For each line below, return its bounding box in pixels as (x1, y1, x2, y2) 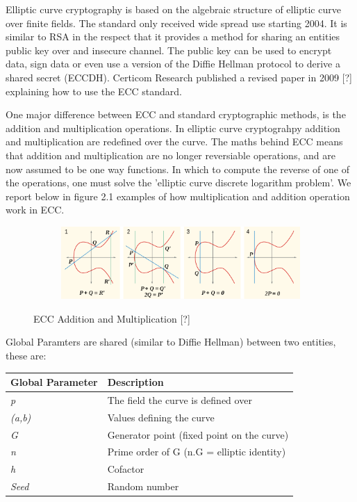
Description (107, 375, 164, 389)
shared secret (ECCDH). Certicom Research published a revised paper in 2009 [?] (6, 70, 352, 84)
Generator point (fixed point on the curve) (107, 427, 289, 442)
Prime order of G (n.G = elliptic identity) (107, 444, 286, 459)
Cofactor (107, 462, 144, 476)
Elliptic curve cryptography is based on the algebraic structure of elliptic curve (6, 2, 341, 16)
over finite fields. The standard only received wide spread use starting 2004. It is (6, 15, 347, 30)
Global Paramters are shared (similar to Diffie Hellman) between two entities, (6, 334, 336, 349)
